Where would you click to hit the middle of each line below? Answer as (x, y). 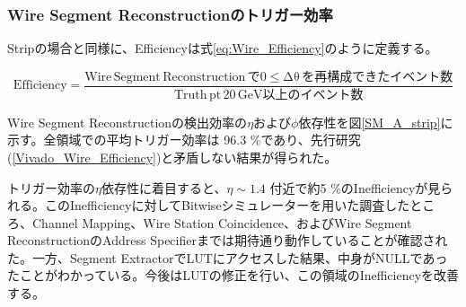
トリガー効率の (51, 187)
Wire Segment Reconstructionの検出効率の (127, 122)
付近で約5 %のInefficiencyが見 (355, 187)
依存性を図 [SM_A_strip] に (376, 122)
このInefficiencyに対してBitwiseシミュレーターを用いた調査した (227, 205)
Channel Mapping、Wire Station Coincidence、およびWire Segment (222, 222)
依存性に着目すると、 (164, 187)
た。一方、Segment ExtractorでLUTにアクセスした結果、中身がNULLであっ (228, 257)
